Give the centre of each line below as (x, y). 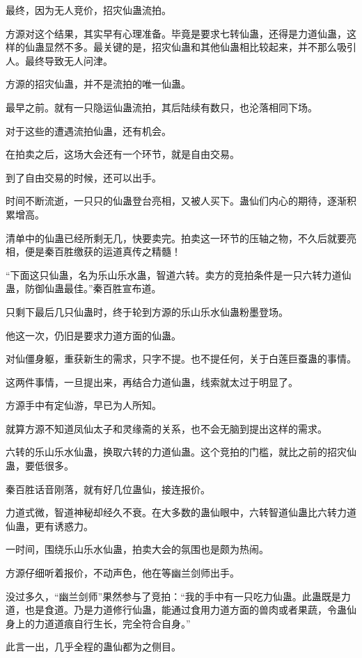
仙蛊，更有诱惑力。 (49, 525)
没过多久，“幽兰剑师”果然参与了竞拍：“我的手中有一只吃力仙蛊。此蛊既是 (173, 596)
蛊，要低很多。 (40, 466)
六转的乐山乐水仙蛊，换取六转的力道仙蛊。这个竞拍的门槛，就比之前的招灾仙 (181, 452)
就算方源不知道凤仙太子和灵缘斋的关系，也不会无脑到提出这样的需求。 (166, 428)
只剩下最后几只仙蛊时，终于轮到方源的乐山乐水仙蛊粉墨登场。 (147, 311)
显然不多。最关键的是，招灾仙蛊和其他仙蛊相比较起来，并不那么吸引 (200, 47)
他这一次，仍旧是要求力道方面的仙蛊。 (93, 335)
